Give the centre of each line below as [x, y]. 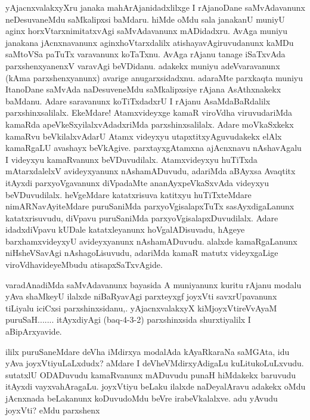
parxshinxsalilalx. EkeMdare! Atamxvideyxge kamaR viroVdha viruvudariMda [149, 112]
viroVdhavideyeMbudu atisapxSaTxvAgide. [84, 265]
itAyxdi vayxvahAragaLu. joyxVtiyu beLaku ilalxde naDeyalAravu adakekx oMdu [156, 386]
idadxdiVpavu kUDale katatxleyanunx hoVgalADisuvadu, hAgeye [125, 229]
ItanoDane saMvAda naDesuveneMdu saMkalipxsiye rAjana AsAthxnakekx [143, 89]
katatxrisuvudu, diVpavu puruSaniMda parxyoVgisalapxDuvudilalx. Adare [142, 217]
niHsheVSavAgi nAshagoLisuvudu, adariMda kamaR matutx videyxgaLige [142, 253]
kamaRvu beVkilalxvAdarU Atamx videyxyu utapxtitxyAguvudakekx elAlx [144, 136]
